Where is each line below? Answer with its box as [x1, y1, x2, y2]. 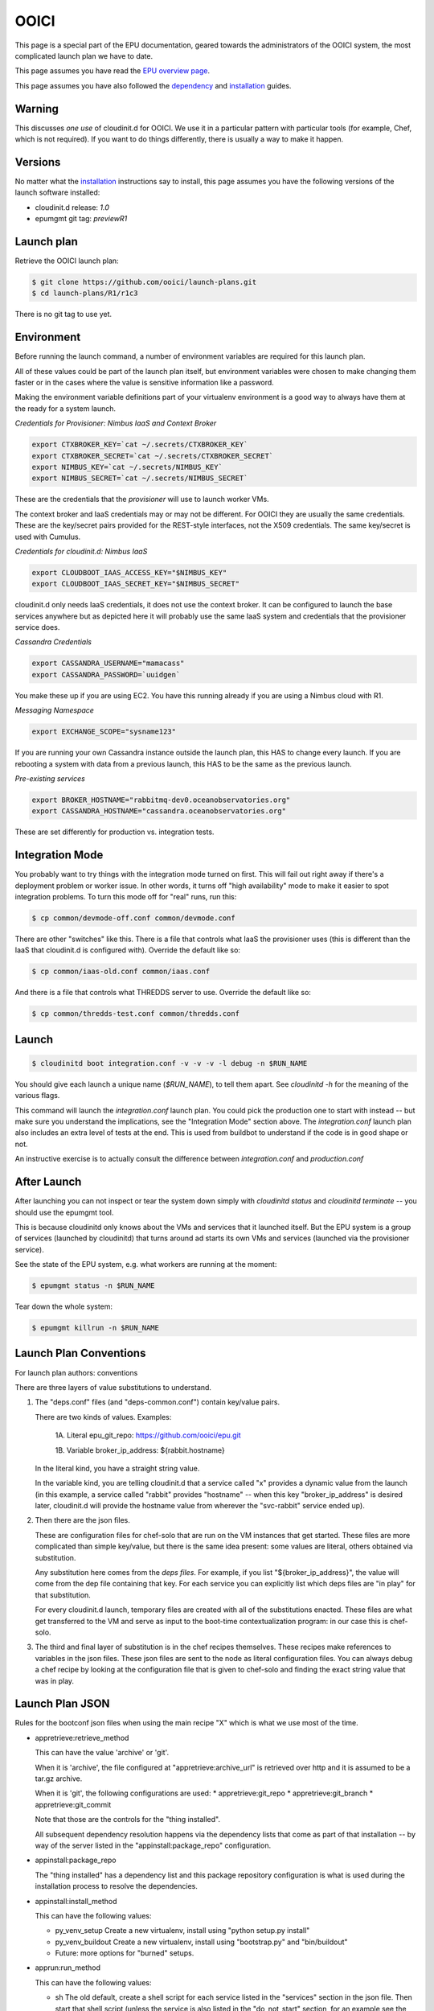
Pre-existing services [14, 773, 86, 783]
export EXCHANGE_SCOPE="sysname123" [31, 727, 177, 736]
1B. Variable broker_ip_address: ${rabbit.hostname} [55, 1445, 225, 1455]
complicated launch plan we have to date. [14, 51, 153, 60]
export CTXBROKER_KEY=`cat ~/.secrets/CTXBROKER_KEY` [31, 440, 248, 450]
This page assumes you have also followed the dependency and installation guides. [14, 80, 292, 90]
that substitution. [35, 1589, 92, 1600]
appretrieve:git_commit [35, 1799, 112, 1809]
